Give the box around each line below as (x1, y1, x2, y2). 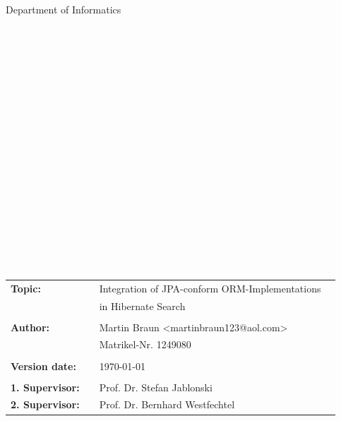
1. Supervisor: (11, 379, 80, 394)
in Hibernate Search (99, 298, 186, 313)
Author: (11, 319, 50, 334)
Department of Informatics (6, 2, 121, 16)
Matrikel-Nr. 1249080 (99, 337, 191, 352)
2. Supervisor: (11, 397, 80, 412)
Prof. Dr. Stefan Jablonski (99, 379, 213, 394)
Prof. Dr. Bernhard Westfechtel (99, 397, 235, 412)
